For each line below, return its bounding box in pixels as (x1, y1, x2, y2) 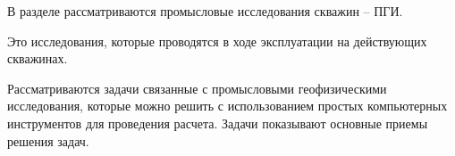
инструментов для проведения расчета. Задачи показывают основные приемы (7, 113, 428, 132)
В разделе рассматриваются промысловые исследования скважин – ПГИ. (7, 2, 403, 20)
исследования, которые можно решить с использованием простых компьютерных (7, 96, 448, 115)
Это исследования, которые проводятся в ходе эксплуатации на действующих (7, 31, 427, 50)
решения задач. (7, 131, 89, 150)
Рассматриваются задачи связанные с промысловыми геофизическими (7, 78, 387, 97)
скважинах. (7, 49, 68, 68)
